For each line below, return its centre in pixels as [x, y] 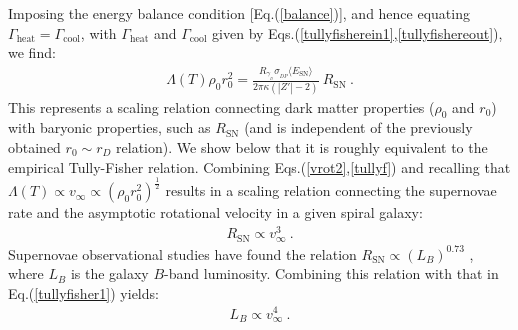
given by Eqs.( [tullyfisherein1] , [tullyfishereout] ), [357, 32]
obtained [34, 146]
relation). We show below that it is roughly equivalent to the [302, 146]
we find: [32, 52]
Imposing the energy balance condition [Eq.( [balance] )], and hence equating [239, 13]
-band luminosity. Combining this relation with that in [331, 273]
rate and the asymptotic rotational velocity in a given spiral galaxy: [215, 212]
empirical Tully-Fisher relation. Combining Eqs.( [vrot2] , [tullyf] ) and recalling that [259, 166]
